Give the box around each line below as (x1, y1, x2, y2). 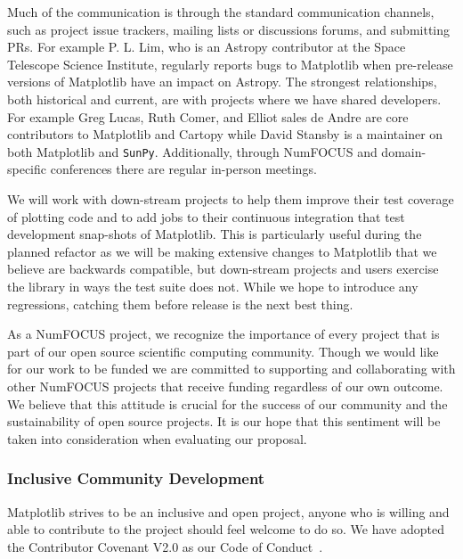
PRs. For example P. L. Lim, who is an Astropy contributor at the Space (7, 37, 406, 56)
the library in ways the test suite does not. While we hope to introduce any (7, 276, 418, 295)
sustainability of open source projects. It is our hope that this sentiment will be (7, 412, 441, 431)
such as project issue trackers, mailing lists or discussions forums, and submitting (7, 20, 451, 38)
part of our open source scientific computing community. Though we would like (7, 341, 439, 360)
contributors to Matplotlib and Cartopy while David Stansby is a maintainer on (7, 125, 443, 144)
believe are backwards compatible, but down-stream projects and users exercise (7, 259, 439, 278)
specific (7, 160, 47, 178)
